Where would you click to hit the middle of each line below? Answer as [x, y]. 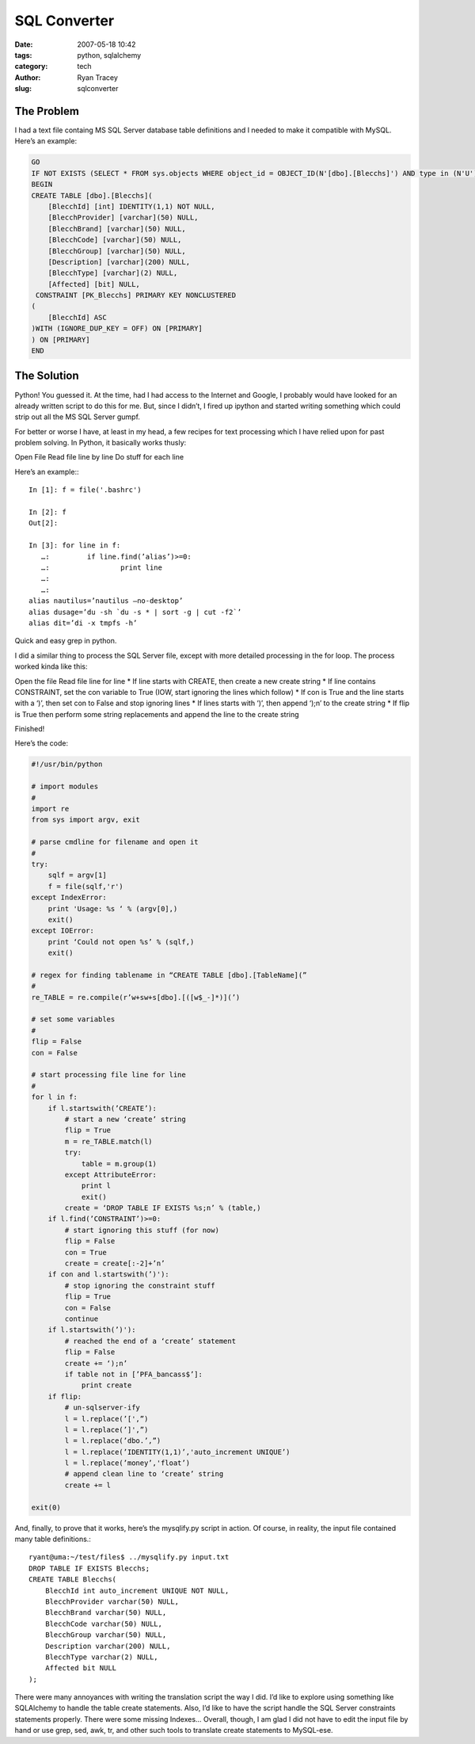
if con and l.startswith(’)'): [108, 1275]
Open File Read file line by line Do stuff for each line [99, 457]
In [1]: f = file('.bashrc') [85, 490]
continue [82, 1318]
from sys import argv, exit [85, 820]
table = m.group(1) [119, 1164]
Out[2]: [44, 523]
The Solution [47, 376]
